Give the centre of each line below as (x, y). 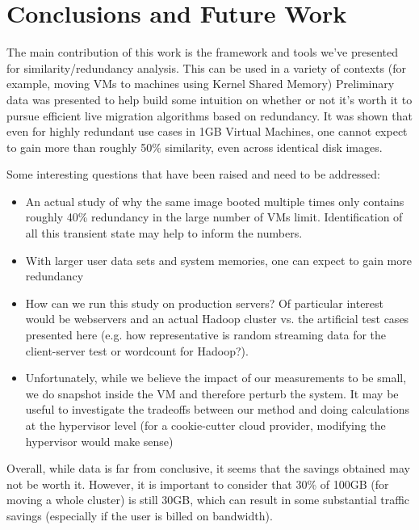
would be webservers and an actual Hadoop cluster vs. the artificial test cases (217, 319)
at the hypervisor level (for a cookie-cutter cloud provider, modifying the (205, 425)
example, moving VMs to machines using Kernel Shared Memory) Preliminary (201, 84)
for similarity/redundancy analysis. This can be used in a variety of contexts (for (206, 67)
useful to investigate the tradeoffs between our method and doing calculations (218, 409)
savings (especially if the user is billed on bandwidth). (140, 515)
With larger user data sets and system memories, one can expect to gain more (218, 260)
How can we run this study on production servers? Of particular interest (205, 303)
